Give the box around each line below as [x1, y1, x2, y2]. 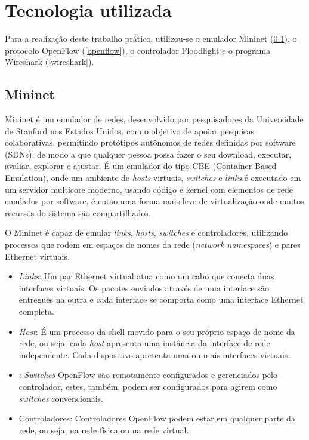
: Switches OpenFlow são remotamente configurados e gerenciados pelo [18, 368, 277, 381]
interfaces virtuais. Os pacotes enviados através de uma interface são [18, 281, 269, 294]
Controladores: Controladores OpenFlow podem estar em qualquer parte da [18, 412, 295, 424]
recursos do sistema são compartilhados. [5, 206, 151, 219]
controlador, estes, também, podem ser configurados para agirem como [18, 380, 277, 392]
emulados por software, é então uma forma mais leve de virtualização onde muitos [5, 195, 304, 207]
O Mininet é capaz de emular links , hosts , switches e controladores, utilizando [5, 226, 288, 239]
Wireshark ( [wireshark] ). [5, 56, 94, 68]
